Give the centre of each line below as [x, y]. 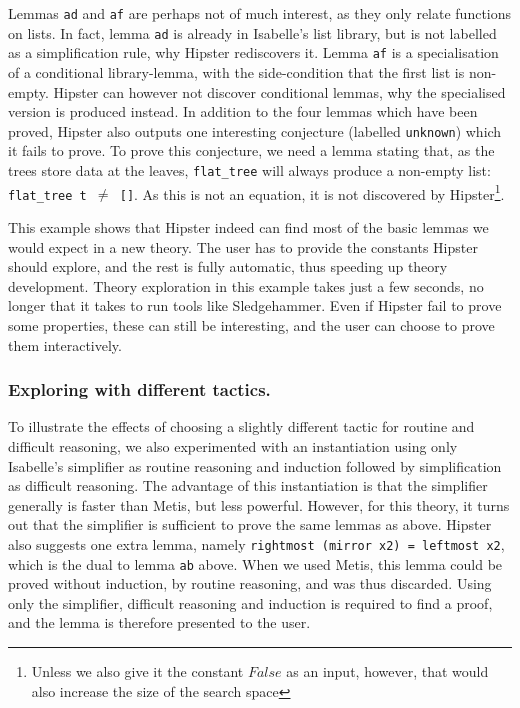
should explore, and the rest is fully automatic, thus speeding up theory [228, 266]
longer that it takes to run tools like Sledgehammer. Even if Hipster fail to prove [255, 305]
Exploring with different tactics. [139, 389]
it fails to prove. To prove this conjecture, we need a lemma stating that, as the [251, 150]
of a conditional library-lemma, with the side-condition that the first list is [236, 71]
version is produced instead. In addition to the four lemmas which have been [243, 111]
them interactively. [65, 344]
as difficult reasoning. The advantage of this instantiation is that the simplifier [248, 485]
